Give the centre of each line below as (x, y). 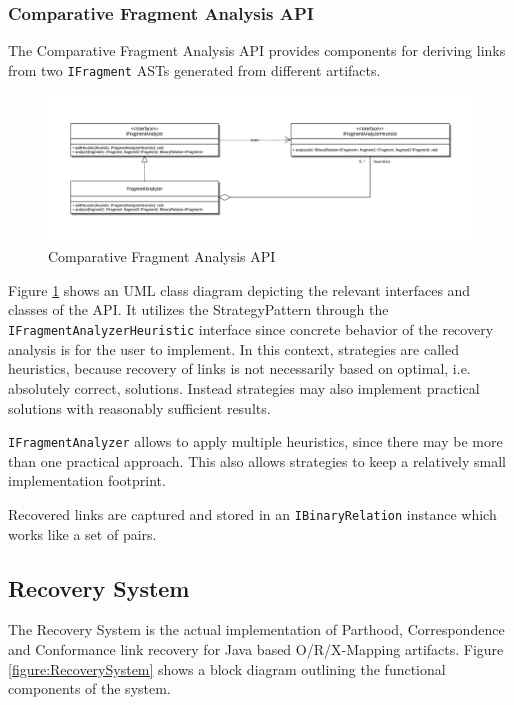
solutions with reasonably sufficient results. (139, 407)
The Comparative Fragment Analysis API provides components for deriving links (257, 50)
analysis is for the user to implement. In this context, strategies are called (233, 348)
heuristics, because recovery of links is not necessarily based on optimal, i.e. (239, 368)
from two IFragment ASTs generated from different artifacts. (194, 69)
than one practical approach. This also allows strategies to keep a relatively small (257, 460)
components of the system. (89, 688)
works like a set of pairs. (82, 533)
